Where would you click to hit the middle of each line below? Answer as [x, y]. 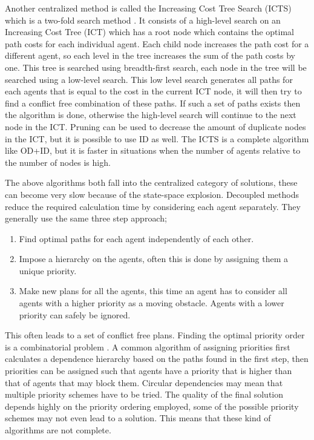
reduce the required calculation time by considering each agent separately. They [153, 206]
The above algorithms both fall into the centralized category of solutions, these [151, 182]
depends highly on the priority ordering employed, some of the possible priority [152, 406]
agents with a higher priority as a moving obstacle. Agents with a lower [152, 303]
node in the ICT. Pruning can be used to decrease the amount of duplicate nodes [155, 126]
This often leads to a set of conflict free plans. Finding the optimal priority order [155, 335]
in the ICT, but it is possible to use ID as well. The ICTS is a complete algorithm [157, 138]
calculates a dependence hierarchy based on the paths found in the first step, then [157, 359]
